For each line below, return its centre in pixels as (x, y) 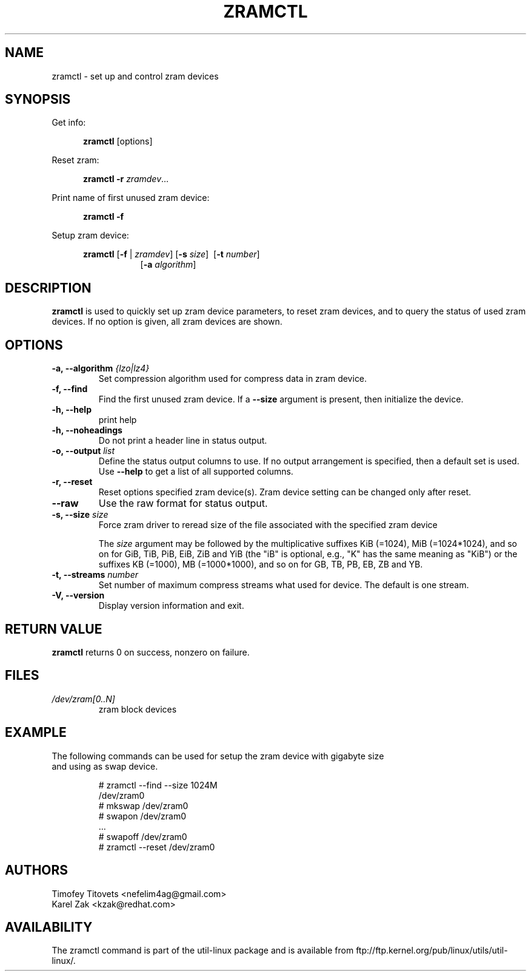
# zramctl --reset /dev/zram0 (157, 847)
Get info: (69, 123)
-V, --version (78, 595)
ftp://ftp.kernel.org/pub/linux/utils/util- (432, 951)
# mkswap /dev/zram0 (143, 805)
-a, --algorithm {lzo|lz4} (101, 368)
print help (118, 420)
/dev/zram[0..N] (83, 699)
